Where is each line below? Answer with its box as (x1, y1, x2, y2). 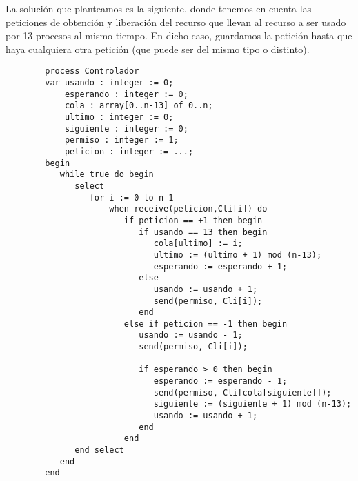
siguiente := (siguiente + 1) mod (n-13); (153, 399, 352, 409)
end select (74, 445, 124, 456)
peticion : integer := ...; (64, 146, 194, 156)
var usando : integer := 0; (45, 78, 174, 88)
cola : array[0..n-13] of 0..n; (64, 101, 213, 111)
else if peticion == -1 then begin (123, 318, 288, 329)
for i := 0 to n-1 (89, 192, 174, 203)
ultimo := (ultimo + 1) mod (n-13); (153, 249, 322, 260)
